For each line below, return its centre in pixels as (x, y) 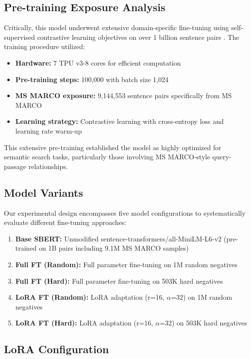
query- (222, 157)
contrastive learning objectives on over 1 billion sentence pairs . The (138, 37)
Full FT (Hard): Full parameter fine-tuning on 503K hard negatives (119, 281)
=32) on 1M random (201, 297)
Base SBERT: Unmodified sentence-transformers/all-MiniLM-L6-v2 (118, 238)
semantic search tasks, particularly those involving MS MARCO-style (107, 157)
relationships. (48, 166)
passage (15, 166)
